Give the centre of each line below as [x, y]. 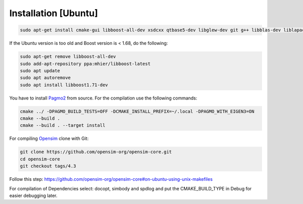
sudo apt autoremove [45, 78]
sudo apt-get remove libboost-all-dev [68, 57]
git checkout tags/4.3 [48, 166]
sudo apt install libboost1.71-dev [64, 85]
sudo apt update [40, 70]
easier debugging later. [33, 195]
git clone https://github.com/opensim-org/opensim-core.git [96, 152]
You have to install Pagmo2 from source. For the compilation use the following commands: [103, 98]
